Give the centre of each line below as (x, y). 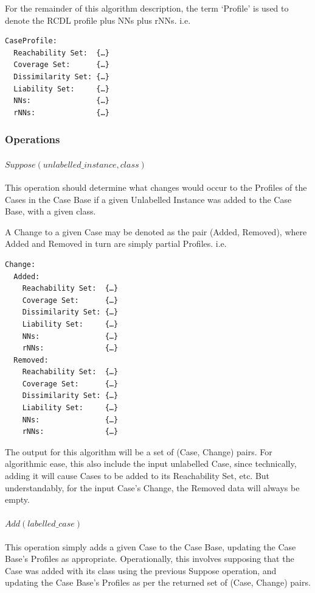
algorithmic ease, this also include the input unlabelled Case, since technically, (151, 463)
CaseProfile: (31, 41)
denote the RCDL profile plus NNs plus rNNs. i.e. (98, 20)
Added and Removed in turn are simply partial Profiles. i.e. (116, 243)
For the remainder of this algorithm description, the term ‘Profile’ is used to (147, 8)
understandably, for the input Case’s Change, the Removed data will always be (152, 487)
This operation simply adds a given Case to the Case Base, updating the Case (151, 546)
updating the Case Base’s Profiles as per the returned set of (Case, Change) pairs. (158, 582)
